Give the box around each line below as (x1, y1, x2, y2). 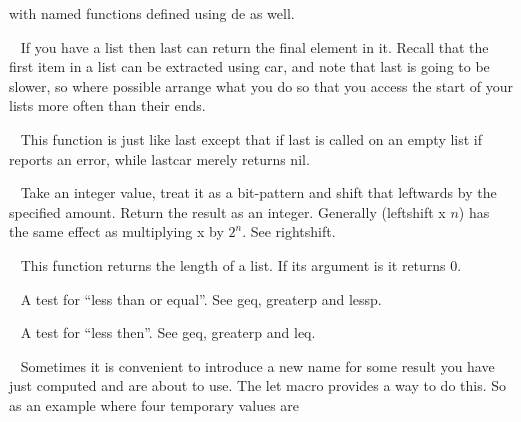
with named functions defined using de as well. (9, 3, 295, 23)
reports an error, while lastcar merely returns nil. (9, 148, 310, 169)
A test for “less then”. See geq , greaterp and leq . (20, 322, 316, 343)
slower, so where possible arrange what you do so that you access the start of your (9, 75, 514, 96)
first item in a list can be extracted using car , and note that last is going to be (9, 56, 490, 77)
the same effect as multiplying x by (9, 221, 224, 242)
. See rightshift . (242, 221, 336, 242)
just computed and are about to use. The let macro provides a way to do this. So (9, 375, 507, 396)
